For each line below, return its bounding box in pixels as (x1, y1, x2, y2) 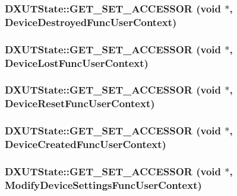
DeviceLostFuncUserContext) (5, 55, 148, 70)
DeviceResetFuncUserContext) (5, 96, 155, 111)
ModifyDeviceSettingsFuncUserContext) (5, 177, 202, 192)
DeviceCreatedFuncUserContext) (5, 137, 166, 152)
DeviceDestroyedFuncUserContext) (5, 14, 177, 29)
